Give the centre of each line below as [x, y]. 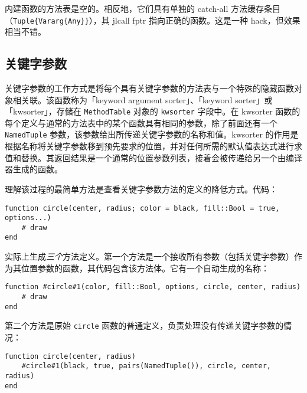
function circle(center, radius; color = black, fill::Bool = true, [142, 208]
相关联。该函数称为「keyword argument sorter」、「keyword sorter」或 [143, 99]
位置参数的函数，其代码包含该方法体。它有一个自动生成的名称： [145, 268]
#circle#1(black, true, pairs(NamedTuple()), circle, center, [146, 366]
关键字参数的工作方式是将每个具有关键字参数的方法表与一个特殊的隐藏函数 [149, 88]
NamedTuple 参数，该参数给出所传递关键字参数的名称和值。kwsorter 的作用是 [152, 134]
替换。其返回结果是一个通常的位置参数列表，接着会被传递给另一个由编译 [161, 157]
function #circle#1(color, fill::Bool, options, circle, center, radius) [153, 287]
